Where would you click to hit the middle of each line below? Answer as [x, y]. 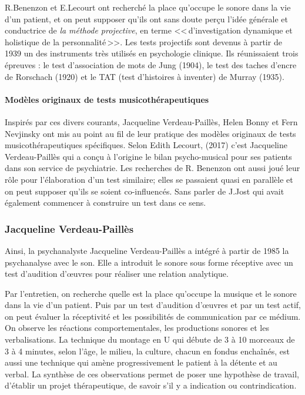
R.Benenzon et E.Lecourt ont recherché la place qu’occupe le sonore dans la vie [148, 7]
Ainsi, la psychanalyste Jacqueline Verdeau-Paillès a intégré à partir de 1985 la [147, 250]
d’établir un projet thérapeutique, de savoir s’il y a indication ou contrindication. [151, 385]
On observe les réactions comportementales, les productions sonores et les [137, 328]
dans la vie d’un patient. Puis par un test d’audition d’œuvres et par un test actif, [153, 305]
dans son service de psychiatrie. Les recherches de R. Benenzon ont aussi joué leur [152, 168]
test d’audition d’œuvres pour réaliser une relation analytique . [117, 274]
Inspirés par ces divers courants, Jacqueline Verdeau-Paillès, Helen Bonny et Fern [151, 121]
